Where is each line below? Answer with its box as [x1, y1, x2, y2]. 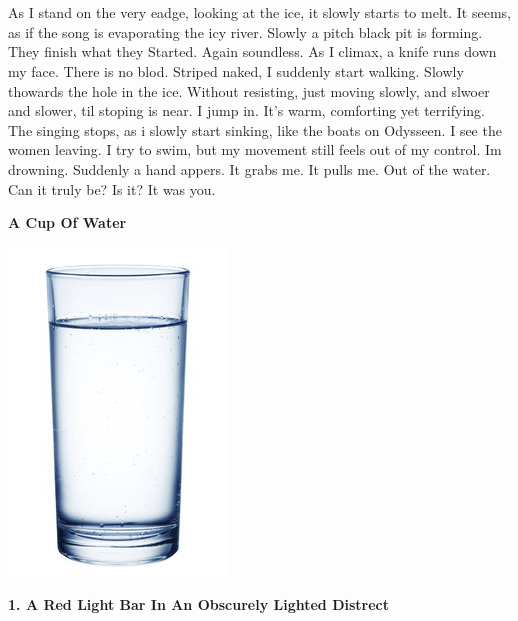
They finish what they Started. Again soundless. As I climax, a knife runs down [8, 41, 497, 62]
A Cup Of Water [8, 212, 127, 233]
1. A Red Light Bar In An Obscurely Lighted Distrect [8, 594, 389, 615]
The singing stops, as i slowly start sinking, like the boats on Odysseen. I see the [8, 119, 502, 140]
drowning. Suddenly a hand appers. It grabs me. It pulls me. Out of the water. [8, 158, 491, 179]
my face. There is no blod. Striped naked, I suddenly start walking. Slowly [8, 60, 464, 81]
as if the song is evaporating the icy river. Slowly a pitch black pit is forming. [8, 21, 483, 42]
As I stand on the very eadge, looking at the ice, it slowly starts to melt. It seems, [8, 2, 511, 23]
